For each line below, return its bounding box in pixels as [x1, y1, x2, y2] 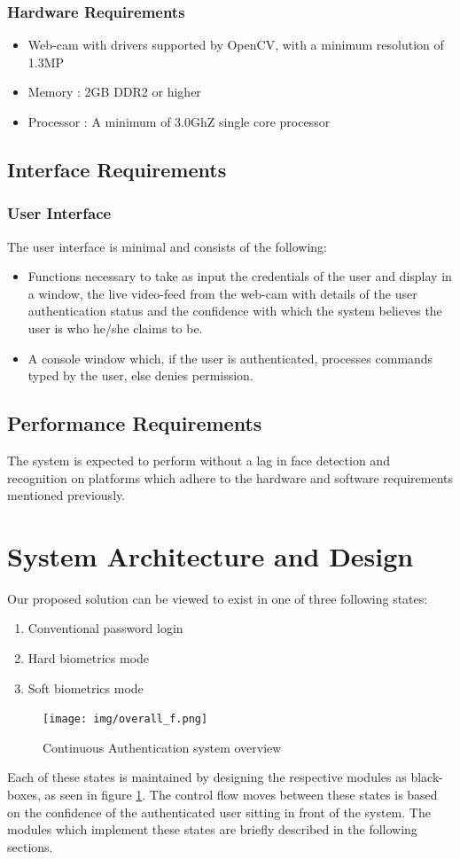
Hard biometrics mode [27, 649, 150, 668]
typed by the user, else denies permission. [27, 366, 253, 385]
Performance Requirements [7, 410, 262, 437]
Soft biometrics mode [27, 678, 144, 697]
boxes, [7, 785, 41, 804]
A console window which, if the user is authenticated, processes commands [27, 348, 433, 367]
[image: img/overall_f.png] [43, 713, 208, 726]
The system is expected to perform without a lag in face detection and [7, 450, 390, 469]
